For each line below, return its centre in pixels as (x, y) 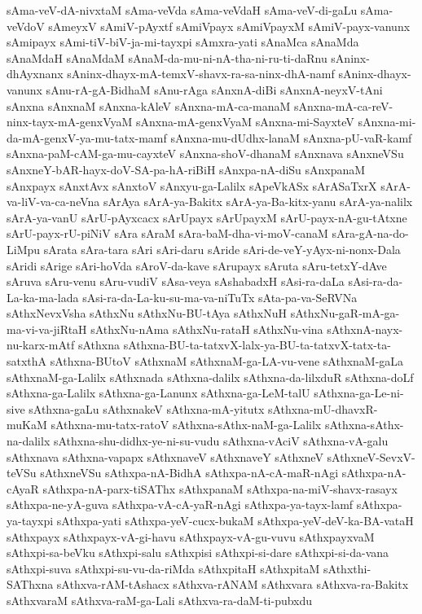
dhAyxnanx (35, 74)
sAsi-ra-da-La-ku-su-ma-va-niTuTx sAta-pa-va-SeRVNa (220, 297)
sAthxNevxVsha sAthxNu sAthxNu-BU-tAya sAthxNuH (147, 313)
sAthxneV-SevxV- (371, 456)
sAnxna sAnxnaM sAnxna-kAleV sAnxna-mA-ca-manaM (149, 105)
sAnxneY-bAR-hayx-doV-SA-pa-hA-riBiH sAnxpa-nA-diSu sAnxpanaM (186, 169)
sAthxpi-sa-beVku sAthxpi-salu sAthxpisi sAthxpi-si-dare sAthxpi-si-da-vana (198, 553)
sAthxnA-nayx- (365, 329)
